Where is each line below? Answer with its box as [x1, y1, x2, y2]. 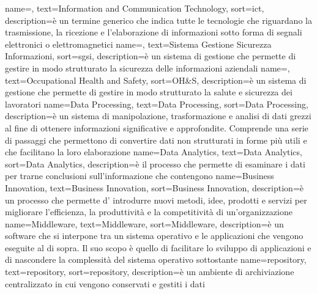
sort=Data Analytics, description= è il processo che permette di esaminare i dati [5, 157, 305, 170]
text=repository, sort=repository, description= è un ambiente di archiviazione [5, 265, 294, 278]
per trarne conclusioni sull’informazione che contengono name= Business [5, 169, 274, 182]
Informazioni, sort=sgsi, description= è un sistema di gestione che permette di [5, 50, 296, 62]
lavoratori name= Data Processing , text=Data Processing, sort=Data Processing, [5, 97, 308, 110]
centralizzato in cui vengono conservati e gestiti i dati [5, 277, 205, 290]
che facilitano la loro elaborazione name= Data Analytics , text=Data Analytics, [5, 145, 302, 158]
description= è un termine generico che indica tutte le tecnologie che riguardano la [5, 13, 312, 26]
